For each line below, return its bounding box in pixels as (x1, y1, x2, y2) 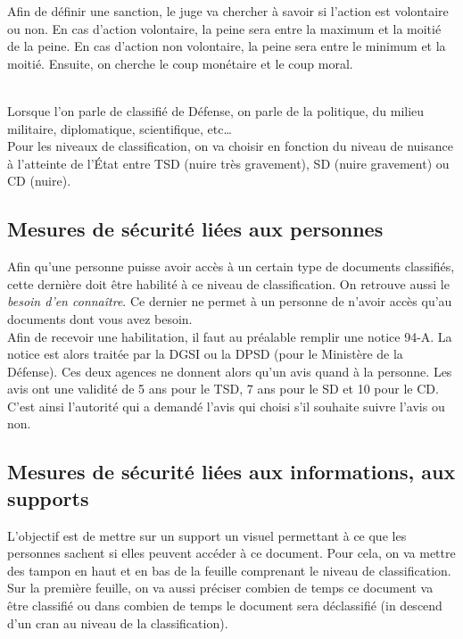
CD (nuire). (7, 171, 71, 190)
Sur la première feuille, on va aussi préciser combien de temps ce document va (7, 578, 434, 597)
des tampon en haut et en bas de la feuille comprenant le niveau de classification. (7, 560, 451, 579)
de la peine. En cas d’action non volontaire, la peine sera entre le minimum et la (7, 37, 446, 55)
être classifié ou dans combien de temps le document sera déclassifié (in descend (7, 596, 442, 615)
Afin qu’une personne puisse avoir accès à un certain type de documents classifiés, (7, 257, 455, 276)
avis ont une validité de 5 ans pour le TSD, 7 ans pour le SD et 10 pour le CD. (7, 379, 439, 398)
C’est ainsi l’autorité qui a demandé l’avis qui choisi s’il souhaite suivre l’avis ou (7, 396, 445, 415)
